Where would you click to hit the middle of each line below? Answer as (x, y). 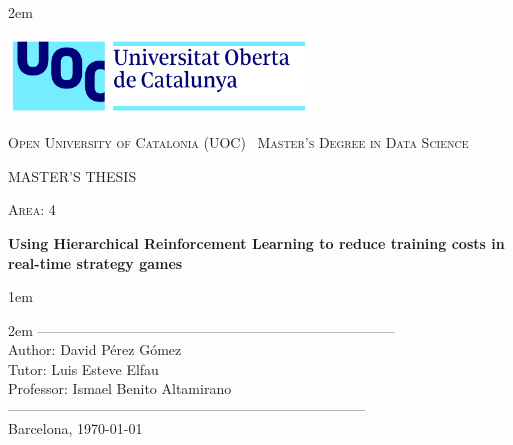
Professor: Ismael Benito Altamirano (120, 388)
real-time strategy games (95, 262)
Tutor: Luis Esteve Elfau (83, 368)
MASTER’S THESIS (72, 175)
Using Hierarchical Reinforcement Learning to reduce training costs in (256, 242)
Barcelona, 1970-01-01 (75, 427)
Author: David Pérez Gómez (95, 349)
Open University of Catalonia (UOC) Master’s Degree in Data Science (238, 142)
